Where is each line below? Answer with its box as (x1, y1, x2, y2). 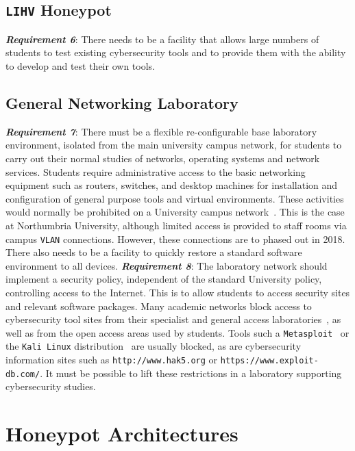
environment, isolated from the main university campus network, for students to (5, 138, 342, 152)
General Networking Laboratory (5, 92, 238, 113)
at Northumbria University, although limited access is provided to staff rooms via (5, 218, 347, 232)
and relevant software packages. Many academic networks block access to (5, 298, 312, 313)
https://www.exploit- (220, 356, 319, 366)
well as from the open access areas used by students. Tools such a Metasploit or (5, 325, 350, 339)
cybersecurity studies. (5, 379, 96, 394)
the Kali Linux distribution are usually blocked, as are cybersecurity (5, 339, 302, 353)
